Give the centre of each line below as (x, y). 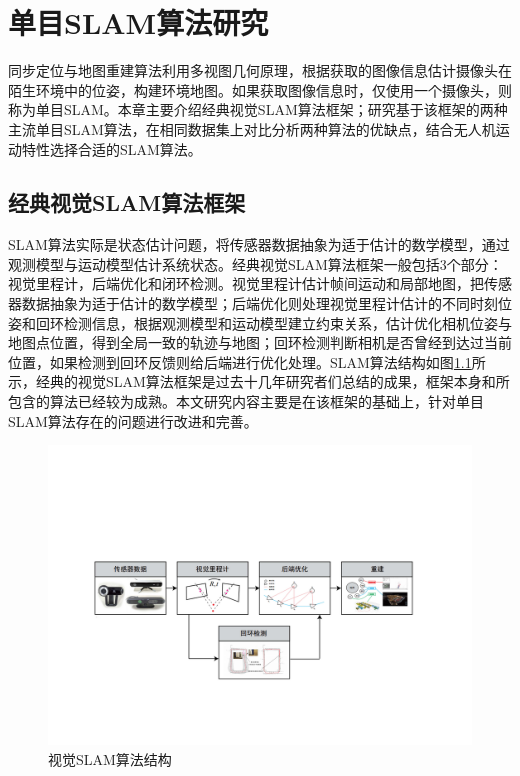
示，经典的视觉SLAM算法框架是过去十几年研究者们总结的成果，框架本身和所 (259, 381)
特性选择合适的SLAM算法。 (111, 148)
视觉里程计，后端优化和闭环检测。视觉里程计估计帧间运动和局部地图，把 (246, 283)
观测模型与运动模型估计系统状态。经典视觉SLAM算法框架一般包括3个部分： (255, 263)
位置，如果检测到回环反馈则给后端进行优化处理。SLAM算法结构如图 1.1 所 (247, 361)
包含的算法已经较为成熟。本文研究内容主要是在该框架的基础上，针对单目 (246, 401)
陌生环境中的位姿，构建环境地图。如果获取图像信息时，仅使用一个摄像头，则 (260, 89)
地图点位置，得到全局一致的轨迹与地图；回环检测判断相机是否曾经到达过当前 (260, 342)
